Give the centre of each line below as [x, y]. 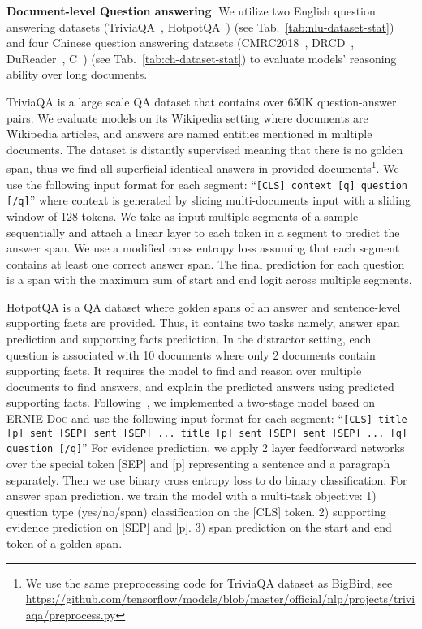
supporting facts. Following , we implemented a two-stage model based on [191, 402]
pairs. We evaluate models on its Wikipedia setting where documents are [187, 117]
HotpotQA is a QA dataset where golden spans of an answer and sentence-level [204, 306]
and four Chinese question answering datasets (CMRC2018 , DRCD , [181, 43]
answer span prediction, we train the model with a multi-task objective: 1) [192, 495]
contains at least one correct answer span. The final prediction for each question [206, 263]
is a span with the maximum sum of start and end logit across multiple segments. [209, 280]
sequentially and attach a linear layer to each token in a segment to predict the [203, 232]
